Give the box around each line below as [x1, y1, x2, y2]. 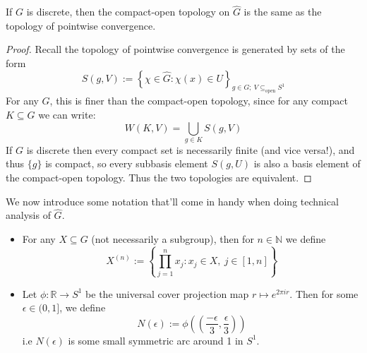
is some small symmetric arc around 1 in [68, 333, 243, 347]
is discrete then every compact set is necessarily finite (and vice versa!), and [26, 142, 355, 157]
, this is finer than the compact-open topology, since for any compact [49, 93, 348, 108]
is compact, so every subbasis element [45, 156, 208, 171]
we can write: [38, 107, 96, 121]
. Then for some [289, 286, 359, 301]
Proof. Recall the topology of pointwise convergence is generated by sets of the [6, 42, 345, 56]
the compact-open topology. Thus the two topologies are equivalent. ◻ [6, 170, 312, 185]
